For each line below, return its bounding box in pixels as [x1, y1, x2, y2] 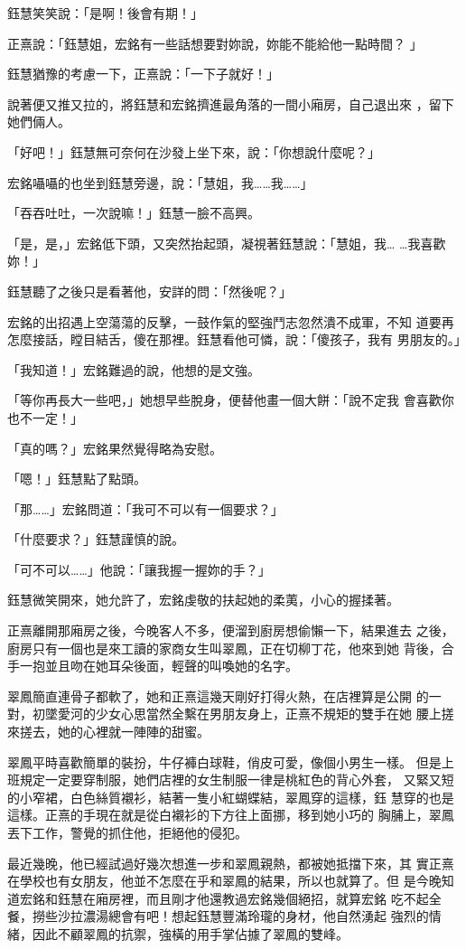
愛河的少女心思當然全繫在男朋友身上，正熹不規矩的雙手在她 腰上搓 [57, 704, 454, 723]
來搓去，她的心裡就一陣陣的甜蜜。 [7, 722, 210, 741]
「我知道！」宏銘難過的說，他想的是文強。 [7, 360, 260, 379]
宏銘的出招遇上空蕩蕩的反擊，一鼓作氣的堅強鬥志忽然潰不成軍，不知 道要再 [7, 312, 454, 331]
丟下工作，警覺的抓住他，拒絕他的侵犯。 [7, 823, 247, 841]
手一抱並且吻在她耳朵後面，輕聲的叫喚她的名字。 [7, 656, 298, 675]
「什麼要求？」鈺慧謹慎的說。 [7, 530, 184, 549]
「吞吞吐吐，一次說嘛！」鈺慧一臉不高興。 [7, 203, 260, 222]
